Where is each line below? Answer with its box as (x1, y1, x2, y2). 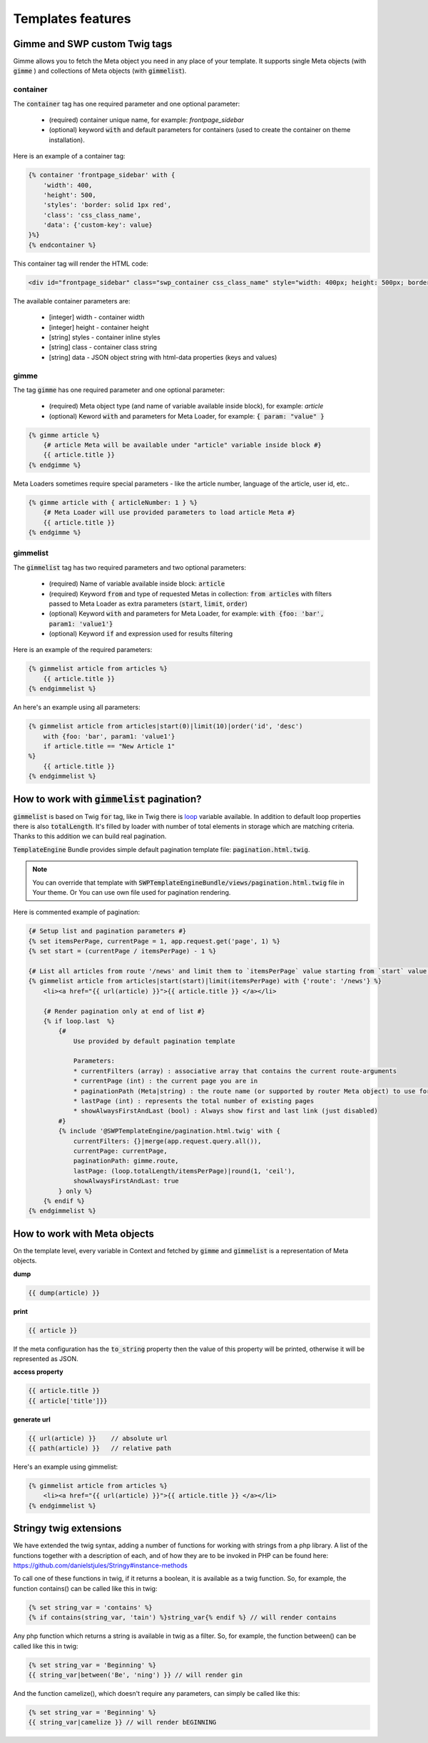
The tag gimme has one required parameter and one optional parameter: (13, 386, 225, 394)
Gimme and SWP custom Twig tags (13, 38, 173, 50)
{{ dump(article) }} (28, 1289, 100, 1297)
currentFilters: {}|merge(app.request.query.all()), (73, 1137, 262, 1145)
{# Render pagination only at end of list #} (43, 1007, 205, 1015)
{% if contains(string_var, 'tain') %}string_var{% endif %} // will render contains (28, 1614, 337, 1622)
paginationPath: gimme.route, (73, 1157, 179, 1165)
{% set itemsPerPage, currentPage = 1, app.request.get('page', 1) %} (28, 937, 281, 945)
